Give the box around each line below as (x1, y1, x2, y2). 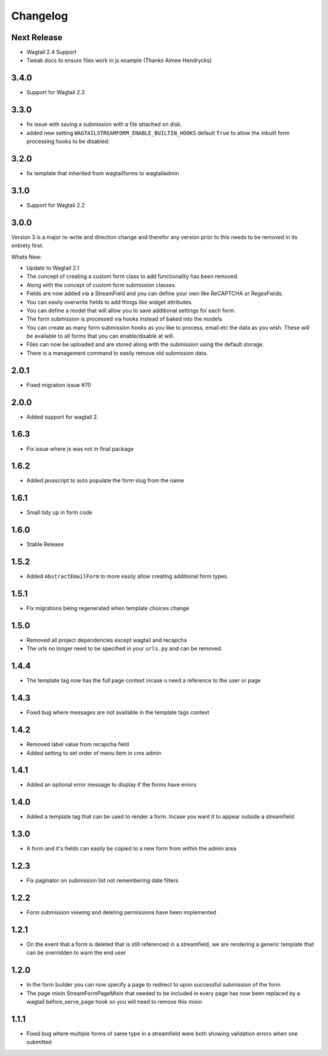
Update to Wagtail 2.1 (26, 264, 80, 271)
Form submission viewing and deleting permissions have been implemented (26, 909, 217, 916)
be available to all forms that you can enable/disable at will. (26, 332, 174, 340)
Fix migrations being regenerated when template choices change (26, 605, 190, 612)
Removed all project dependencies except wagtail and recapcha (26, 636, 188, 644)
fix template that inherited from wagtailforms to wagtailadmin (26, 169, 179, 176)
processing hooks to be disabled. (26, 137, 110, 145)
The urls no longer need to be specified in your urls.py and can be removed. (26, 645, 223, 652)
